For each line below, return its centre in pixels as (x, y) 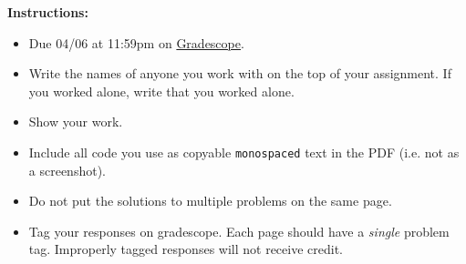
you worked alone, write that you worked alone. (161, 91)
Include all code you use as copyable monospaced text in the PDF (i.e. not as (244, 152)
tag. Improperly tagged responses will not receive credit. (186, 249)
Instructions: (48, 12)
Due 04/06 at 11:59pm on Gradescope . (136, 42)
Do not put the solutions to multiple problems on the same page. (210, 201)
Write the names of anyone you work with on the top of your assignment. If (240, 73)
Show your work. (76, 122)
